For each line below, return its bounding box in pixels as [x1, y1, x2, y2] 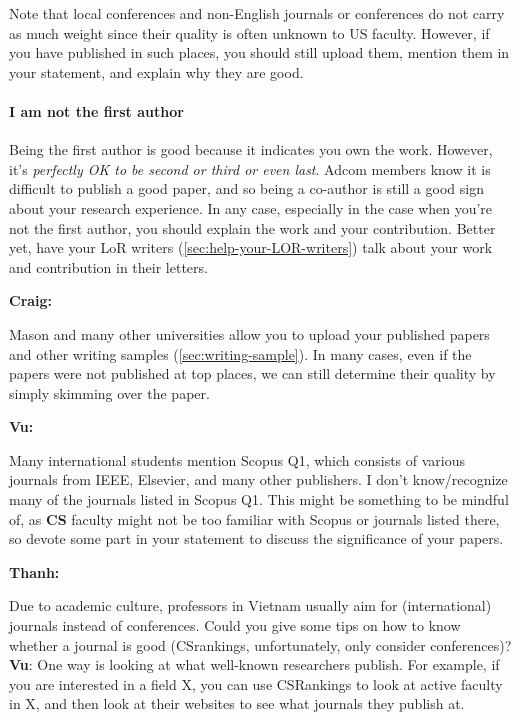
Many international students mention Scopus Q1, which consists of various [9, 449, 466, 470]
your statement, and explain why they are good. [9, 61, 304, 82]
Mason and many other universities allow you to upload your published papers [9, 323, 490, 344]
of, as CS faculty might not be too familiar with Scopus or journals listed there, [9, 508, 500, 529]
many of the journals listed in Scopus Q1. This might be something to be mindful [9, 489, 509, 510]
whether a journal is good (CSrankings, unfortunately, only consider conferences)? [9, 634, 512, 655]
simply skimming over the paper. [9, 382, 210, 403]
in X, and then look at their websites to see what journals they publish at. [9, 693, 465, 714]
